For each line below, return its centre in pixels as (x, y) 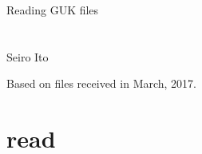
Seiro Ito (28, 56)
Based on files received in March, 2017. (102, 83)
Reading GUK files (53, 10)
